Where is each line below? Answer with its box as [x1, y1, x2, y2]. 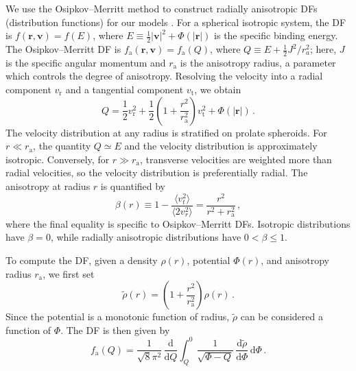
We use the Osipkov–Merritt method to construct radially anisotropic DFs [5, 1, 318, 15]
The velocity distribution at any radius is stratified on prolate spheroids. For [5, 125, 327, 139]
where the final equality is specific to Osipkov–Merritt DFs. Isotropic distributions [5, 216, 351, 230]
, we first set [43, 266, 95, 280]
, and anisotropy [261, 253, 329, 267]
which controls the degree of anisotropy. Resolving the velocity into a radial [5, 69, 323, 83]
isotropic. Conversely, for [5, 152, 110, 166]
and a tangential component [65, 82, 184, 97]
